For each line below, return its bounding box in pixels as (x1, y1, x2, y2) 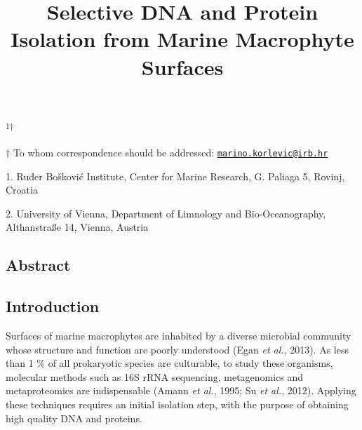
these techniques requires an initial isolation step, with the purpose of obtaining (6, 396, 349, 411)
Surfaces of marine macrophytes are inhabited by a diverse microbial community (6, 328, 351, 343)
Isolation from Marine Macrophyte (11, 25, 354, 53)
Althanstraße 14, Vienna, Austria (6, 220, 149, 234)
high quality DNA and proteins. (6, 410, 142, 425)
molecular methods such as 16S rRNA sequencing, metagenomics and (6, 369, 304, 384)
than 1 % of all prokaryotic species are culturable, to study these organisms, (6, 356, 333, 370)
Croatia (6, 182, 38, 197)
